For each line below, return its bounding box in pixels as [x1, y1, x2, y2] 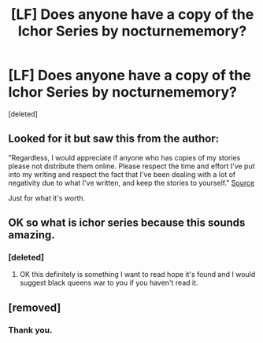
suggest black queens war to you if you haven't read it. [19, 278, 198, 288]
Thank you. [8, 324, 53, 335]
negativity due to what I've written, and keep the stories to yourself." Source [8, 178, 255, 187]
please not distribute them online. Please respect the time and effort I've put [8, 161, 255, 171]
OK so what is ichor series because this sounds [8, 216, 246, 230]
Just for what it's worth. [8, 193, 86, 202]
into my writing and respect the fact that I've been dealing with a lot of [8, 169, 236, 179]
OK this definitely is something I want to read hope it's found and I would [19, 270, 256, 279]
